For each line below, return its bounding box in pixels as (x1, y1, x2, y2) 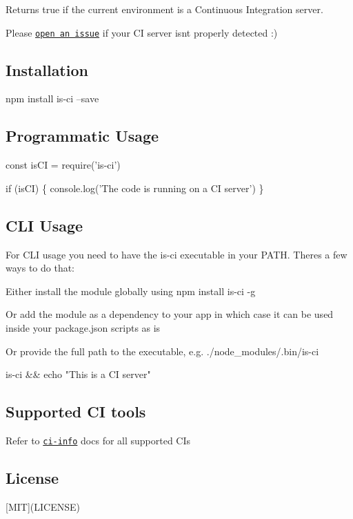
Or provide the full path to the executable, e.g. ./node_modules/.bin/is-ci (6, 343, 319, 358)
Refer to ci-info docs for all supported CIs (6, 433, 191, 447)
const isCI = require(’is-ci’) (6, 158, 121, 172)
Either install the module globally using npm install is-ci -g (6, 283, 256, 298)
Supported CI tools (6, 401, 146, 422)
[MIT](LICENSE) (6, 499, 80, 513)
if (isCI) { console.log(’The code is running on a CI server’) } (6, 180, 264, 195)
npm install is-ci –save (6, 91, 99, 106)
